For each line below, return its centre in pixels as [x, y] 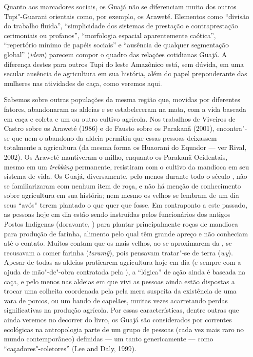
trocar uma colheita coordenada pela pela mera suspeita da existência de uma [120, 291]
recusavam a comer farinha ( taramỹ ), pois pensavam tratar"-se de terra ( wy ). [118, 252]
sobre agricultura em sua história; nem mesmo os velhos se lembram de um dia [122, 195]
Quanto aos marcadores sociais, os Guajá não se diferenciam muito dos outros [120, 6]
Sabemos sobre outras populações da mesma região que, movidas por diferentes [122, 99]
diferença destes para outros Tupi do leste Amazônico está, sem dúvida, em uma [124, 64]
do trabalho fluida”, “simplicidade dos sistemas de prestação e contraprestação [121, 26]
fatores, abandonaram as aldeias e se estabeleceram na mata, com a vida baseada [125, 109]
